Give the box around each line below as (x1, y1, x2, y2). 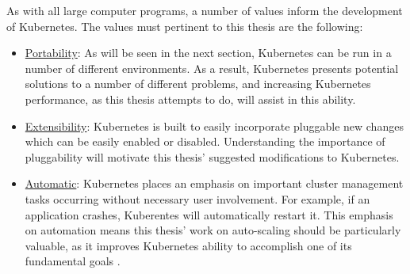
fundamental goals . (25, 253, 121, 269)
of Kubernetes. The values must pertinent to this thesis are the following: (6, 17, 363, 34)
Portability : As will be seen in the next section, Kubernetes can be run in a (25, 44, 392, 61)
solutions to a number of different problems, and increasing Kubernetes (25, 75, 371, 92)
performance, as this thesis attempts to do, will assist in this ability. (25, 90, 356, 107)
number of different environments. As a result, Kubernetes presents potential (25, 59, 399, 76)
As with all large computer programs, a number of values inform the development (6, 2, 403, 18)
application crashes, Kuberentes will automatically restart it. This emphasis (25, 206, 393, 223)
